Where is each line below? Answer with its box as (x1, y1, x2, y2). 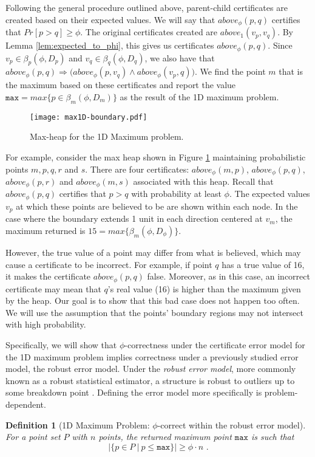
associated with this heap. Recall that (133, 174, 274, 187)
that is (279, 65, 303, 78)
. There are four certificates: (85, 162, 189, 175)
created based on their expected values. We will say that (5, 13, 215, 26)
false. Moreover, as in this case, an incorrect (147, 270, 310, 283)
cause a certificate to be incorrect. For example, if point (5, 258, 212, 270)
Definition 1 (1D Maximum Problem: (5, 418, 150, 431)
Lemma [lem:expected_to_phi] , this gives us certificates (5, 39, 214, 52)
